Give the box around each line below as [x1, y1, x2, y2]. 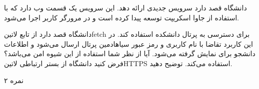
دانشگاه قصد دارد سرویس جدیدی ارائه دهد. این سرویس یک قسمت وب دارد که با [4, 2, 247, 12]
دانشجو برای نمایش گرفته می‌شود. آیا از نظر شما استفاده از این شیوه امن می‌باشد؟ [4, 48, 256, 59]
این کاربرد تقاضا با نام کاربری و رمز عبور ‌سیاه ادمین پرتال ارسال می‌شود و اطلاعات [4, 38, 253, 49]
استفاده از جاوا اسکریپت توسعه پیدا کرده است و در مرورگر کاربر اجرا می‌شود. [4, 12, 239, 22]
